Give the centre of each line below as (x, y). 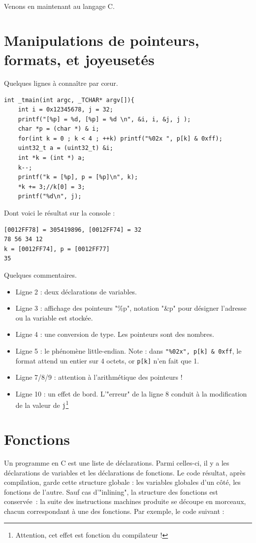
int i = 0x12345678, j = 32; (65, 110)
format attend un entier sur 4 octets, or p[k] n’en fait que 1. (107, 360)
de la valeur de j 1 (42, 404)
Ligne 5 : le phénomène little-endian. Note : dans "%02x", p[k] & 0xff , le (128, 350)
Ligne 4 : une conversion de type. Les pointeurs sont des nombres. (115, 334)
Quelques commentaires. (40, 275)
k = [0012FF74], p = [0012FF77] (57, 249)
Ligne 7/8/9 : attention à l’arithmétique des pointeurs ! (99, 377)
